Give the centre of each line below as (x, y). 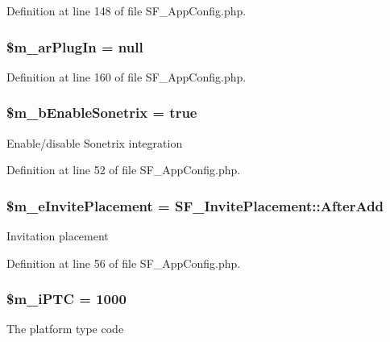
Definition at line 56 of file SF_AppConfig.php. (124, 263)
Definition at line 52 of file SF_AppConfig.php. (124, 170)
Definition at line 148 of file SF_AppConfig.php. (127, 10)
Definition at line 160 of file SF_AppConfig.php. (127, 76)
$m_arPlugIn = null (75, 46)
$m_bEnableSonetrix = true (102, 113)
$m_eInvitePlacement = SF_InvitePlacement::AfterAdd (195, 205)
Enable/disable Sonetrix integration (95, 142)
